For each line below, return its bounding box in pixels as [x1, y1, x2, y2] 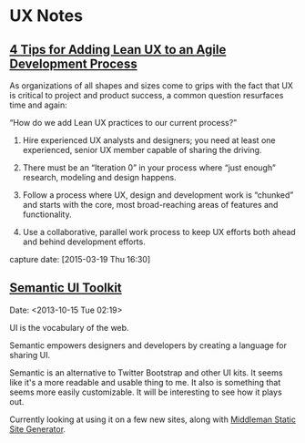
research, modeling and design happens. [22, 172, 177, 182]
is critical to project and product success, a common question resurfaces [9, 90, 284, 100]
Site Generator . [9, 423, 66, 434]
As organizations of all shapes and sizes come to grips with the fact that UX [9, 80, 294, 91]
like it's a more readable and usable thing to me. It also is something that [9, 376, 281, 387]
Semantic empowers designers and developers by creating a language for [9, 339, 287, 351]
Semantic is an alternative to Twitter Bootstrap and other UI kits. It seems [9, 366, 283, 378]
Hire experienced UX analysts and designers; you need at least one [22, 135, 276, 146]
